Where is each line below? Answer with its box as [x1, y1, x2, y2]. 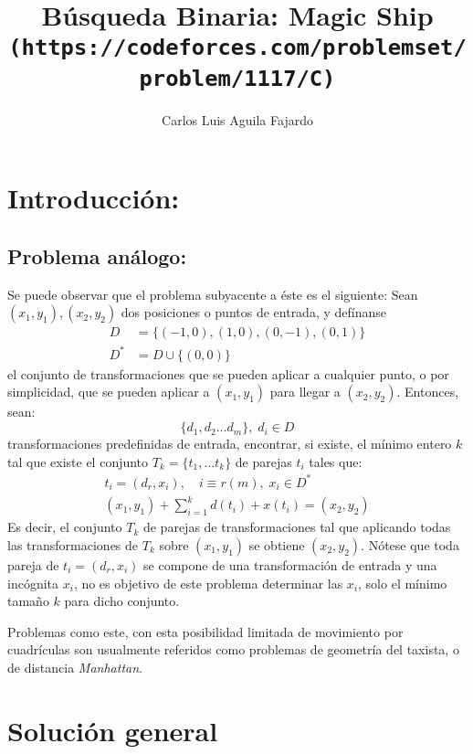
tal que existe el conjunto [7, 451, 149, 471]
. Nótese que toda [361, 535, 459, 554]
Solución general [7, 711, 218, 749]
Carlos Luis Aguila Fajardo [162, 110, 313, 129]
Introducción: [7, 179, 180, 217]
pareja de [7, 555, 59, 574]
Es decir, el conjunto [7, 517, 122, 536]
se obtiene [248, 535, 305, 554]
